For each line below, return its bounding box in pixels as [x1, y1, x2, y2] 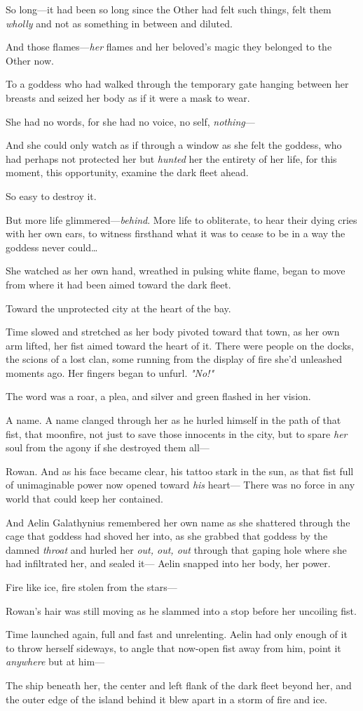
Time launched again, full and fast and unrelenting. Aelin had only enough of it [6, 627, 348, 642]
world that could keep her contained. [6, 491, 163, 506]
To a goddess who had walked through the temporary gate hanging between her [6, 77, 349, 91]
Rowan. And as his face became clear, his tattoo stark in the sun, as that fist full [6, 463, 354, 478]
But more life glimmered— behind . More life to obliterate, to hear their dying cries [6, 212, 357, 227]
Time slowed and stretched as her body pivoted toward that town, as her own [6, 324, 340, 339]
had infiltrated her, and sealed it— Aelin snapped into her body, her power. [6, 556, 331, 571]
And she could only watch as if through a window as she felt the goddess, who [6, 138, 342, 152]
